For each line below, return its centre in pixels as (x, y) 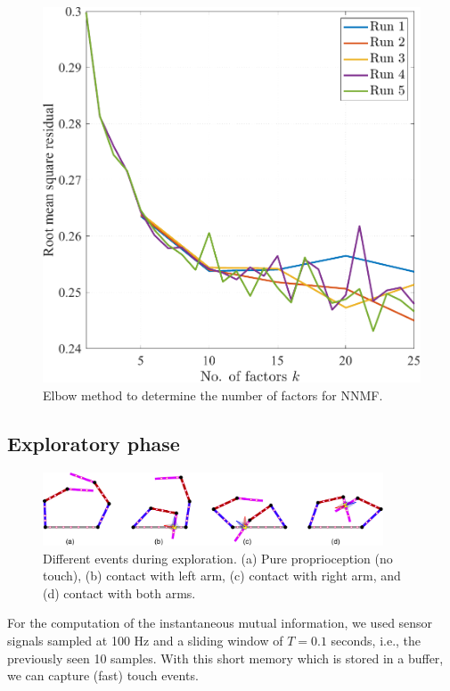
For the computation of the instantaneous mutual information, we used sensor (220, 623)
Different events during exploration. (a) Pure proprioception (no (218, 558)
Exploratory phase (94, 443)
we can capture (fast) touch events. (103, 675)
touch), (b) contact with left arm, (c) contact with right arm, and (222, 576)
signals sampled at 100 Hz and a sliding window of (145, 641)
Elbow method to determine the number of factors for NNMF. (213, 395)
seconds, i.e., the (376, 641)
